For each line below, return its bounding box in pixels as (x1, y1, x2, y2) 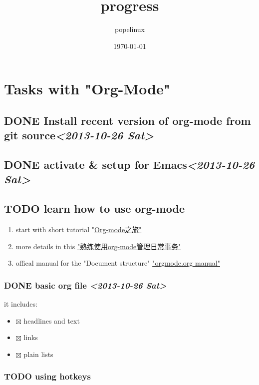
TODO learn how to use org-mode (4, 201, 185, 216)
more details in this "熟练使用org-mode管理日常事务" (15, 241, 181, 251)
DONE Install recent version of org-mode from (4, 112, 251, 128)
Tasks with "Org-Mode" (4, 78, 171, 99)
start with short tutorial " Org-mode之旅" (15, 224, 142, 235)
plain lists (23, 349, 53, 359)
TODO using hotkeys (4, 370, 91, 383)
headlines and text (23, 315, 80, 326)
